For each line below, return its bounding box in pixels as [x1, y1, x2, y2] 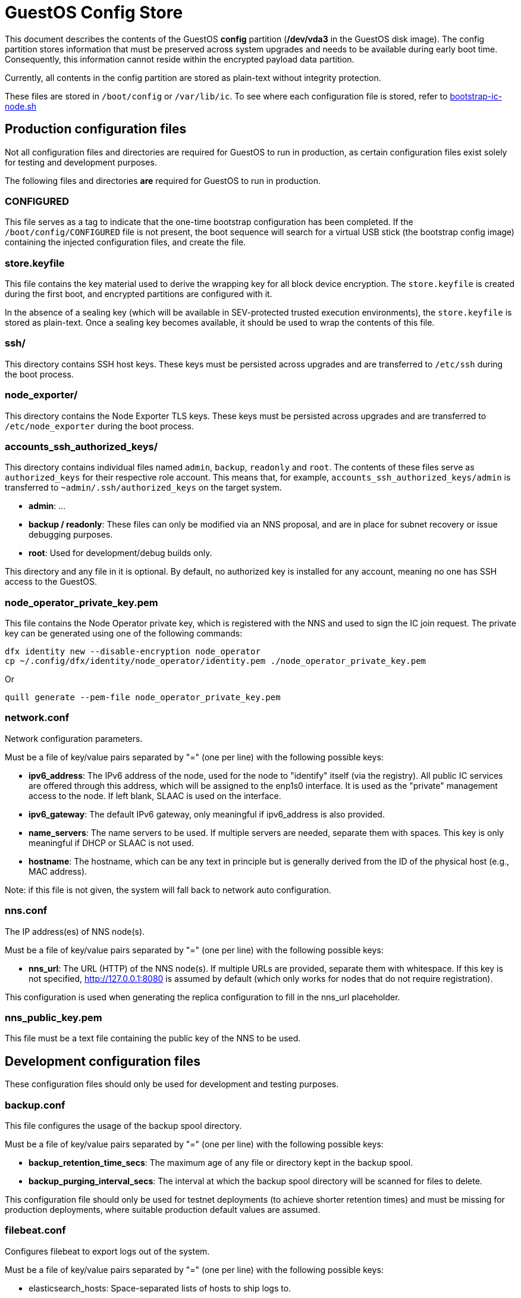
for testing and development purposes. [5, 157, 157, 167]
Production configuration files [5, 121, 187, 137]
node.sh [5, 101, 37, 111]
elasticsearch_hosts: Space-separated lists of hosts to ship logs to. [29, 1283, 291, 1293]
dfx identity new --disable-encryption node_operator [5, 647, 260, 657]
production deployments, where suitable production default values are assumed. [5, 1204, 321, 1215]
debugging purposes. [29, 529, 113, 540]
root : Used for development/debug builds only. [29, 548, 212, 558]
